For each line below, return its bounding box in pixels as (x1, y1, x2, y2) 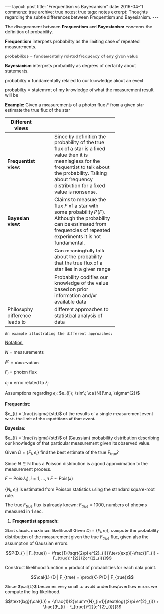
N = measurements (5, 349, 44, 355)
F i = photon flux (5, 369, 37, 376)
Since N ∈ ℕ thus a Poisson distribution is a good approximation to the (5, 460, 148, 466)
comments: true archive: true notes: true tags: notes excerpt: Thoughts (5, 9, 148, 15)
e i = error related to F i (5, 380, 49, 387)
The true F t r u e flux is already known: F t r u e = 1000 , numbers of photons (5, 502, 147, 509)
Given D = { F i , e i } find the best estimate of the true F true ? (5, 449, 119, 456)
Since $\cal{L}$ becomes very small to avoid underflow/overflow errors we (5, 584, 157, 589)
